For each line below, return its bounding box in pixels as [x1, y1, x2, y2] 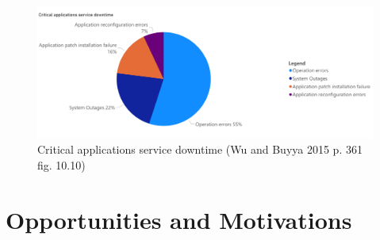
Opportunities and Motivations [6, 203, 352, 235]
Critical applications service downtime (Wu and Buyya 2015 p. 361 [37, 141, 363, 158]
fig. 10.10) [37, 157, 86, 173]
